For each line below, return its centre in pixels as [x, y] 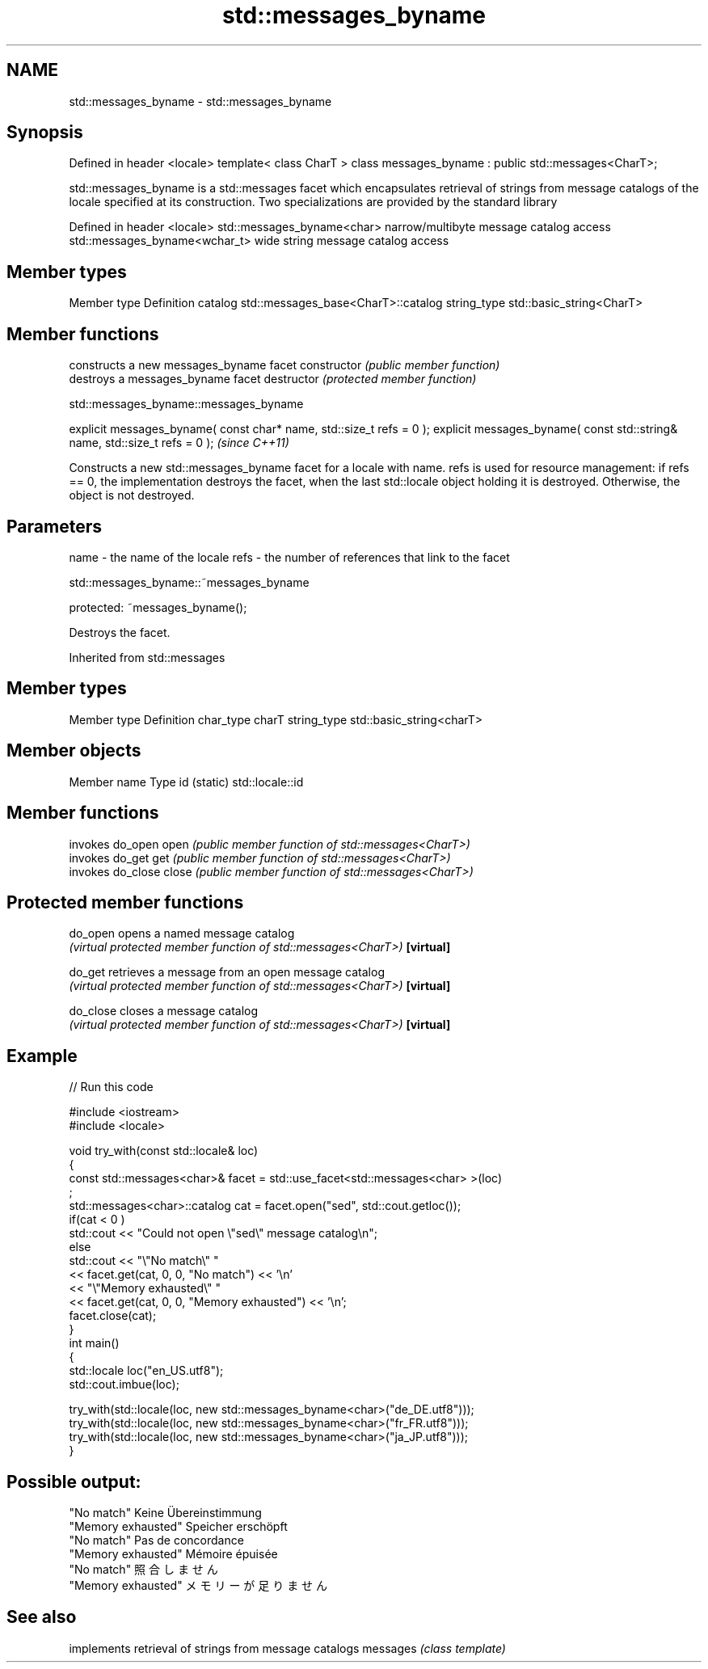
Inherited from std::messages [147, 657]
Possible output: [74, 1481]
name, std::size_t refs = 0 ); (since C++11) [179, 443]
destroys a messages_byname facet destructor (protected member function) [273, 379]
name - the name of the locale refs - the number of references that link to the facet [289, 557]
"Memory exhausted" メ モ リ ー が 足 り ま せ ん [198, 1586]
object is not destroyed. [132, 495]
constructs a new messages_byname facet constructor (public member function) [284, 365]
